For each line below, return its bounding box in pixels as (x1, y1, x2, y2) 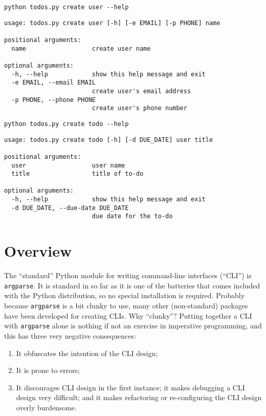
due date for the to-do (92, 213, 173, 220)
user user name (11, 161, 125, 169)
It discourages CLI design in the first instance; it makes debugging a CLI (16, 382, 245, 392)
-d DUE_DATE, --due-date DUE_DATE (11, 204, 129, 212)
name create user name (11, 45, 151, 52)
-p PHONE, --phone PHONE (11, 96, 96, 103)
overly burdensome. (16, 402, 77, 412)
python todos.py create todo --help (4, 120, 129, 128)
